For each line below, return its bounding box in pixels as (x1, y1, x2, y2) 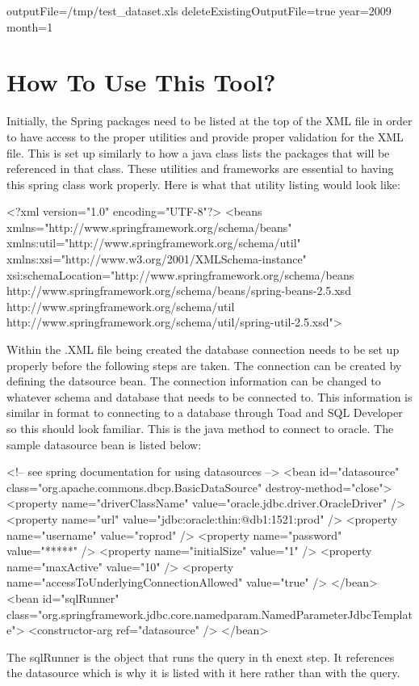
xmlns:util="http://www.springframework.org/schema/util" (6, 234, 301, 251)
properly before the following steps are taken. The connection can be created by (6, 356, 402, 373)
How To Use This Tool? (6, 65, 276, 99)
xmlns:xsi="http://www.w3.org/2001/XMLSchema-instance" (6, 250, 307, 267)
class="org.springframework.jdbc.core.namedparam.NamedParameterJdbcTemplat (6, 605, 413, 622)
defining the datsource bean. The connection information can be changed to (6, 372, 381, 389)
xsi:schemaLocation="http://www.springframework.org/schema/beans (6, 266, 354, 283)
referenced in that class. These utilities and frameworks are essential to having (6, 160, 394, 177)
